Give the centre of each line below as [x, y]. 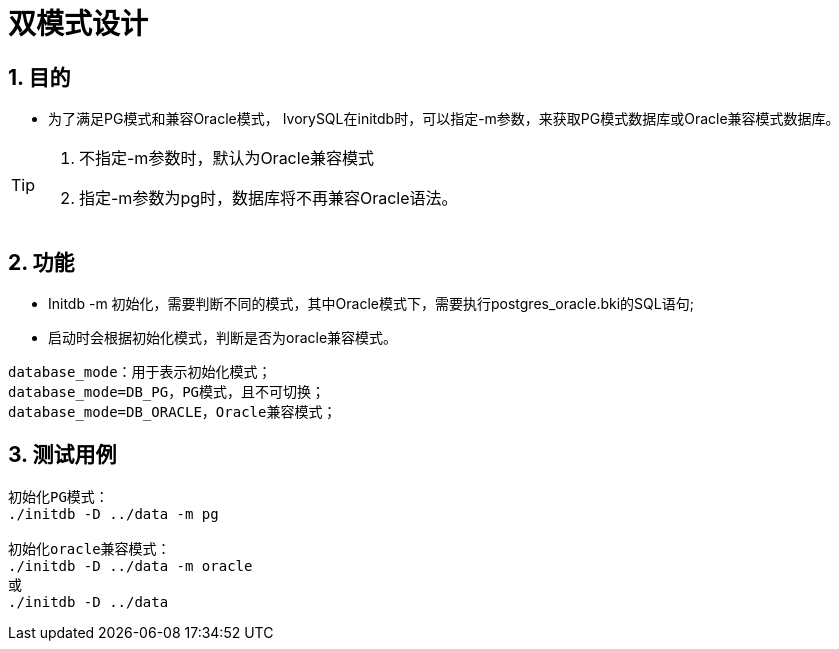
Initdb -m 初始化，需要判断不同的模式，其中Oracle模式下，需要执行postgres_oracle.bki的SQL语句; [371, 304]
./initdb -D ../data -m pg [113, 513]
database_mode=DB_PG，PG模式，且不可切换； [167, 392]
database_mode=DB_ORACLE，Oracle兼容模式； [172, 412]
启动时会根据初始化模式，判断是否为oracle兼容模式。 [223, 338]
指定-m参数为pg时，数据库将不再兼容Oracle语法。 [268, 198]
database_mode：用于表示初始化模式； [140, 372]
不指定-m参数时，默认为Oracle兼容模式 [226, 158]
